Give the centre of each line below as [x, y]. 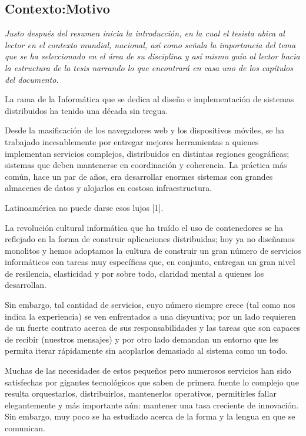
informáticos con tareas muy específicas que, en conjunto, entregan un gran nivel [150, 262]
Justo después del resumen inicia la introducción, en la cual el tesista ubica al [145, 33]
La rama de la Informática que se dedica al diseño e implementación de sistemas [149, 99]
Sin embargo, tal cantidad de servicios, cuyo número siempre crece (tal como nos [150, 305]
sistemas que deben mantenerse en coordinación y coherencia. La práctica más [146, 165]
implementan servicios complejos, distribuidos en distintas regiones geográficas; [147, 153]
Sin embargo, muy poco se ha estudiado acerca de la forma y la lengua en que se [150, 416]
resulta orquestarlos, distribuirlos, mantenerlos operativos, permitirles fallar [141, 393]
